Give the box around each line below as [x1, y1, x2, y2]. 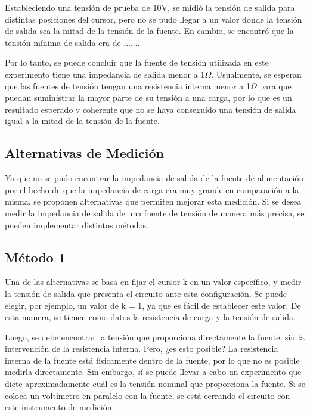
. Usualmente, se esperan [211, 67, 302, 80]
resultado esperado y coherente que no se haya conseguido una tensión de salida [5, 103, 296, 115]
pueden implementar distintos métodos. [5, 218, 148, 231]
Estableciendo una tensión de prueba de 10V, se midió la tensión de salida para [5, 1, 295, 13]
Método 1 [5, 247, 66, 266]
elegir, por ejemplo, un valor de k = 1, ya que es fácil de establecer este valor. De [5, 299, 301, 311]
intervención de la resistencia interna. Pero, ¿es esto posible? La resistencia [5, 342, 278, 355]
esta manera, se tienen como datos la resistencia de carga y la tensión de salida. [5, 311, 296, 323]
